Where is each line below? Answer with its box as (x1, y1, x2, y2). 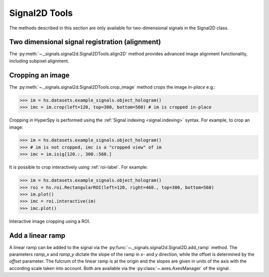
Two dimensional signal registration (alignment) (9, 38, 161, 46)
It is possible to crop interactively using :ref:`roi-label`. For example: (9, 164, 148, 170)
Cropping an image (9, 71, 70, 79)
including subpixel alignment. (9, 58, 69, 64)
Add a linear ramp (9, 231, 66, 240)
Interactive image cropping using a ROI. (9, 218, 91, 224)
